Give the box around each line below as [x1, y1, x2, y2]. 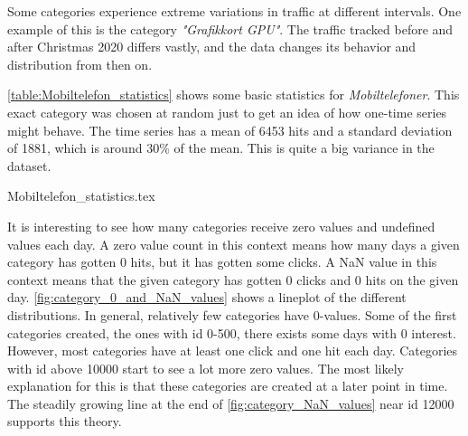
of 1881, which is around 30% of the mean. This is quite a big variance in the [7, 138, 435, 157]
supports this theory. [7, 412, 122, 431]
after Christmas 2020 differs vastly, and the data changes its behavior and [7, 37, 417, 56]
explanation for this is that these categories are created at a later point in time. [7, 376, 448, 395]
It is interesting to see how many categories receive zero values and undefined [7, 216, 435, 235]
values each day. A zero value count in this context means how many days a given [7, 234, 460, 253]
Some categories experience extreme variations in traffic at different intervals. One [7, 2, 462, 20]
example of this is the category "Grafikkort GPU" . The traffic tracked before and [7, 19, 454, 38]
